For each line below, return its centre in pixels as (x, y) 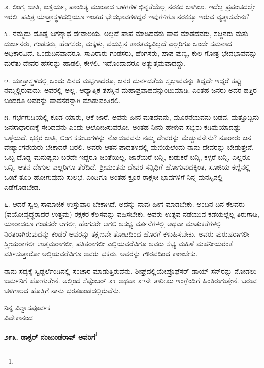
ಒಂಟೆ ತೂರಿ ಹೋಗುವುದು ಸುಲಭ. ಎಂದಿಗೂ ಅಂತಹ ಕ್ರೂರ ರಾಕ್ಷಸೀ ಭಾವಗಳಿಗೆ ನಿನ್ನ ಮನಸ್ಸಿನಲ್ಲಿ (113, 176)
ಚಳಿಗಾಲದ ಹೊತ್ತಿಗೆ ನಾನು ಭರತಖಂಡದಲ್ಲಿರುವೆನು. (62, 290)
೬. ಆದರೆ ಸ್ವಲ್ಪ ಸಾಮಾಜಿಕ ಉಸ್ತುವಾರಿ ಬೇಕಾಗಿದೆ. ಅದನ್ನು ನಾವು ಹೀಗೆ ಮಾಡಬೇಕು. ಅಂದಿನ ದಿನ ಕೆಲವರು (124, 204)
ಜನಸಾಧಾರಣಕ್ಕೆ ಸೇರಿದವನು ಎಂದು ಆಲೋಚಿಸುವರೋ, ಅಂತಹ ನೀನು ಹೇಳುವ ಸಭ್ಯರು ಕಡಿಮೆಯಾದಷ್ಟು (123, 127)
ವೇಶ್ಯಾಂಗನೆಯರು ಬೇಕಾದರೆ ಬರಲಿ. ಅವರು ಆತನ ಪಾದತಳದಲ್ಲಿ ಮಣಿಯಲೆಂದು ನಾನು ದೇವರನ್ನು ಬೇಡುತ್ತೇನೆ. (129, 147)
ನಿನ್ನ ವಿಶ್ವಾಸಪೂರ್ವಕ (27, 307)
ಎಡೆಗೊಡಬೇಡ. (22, 187)
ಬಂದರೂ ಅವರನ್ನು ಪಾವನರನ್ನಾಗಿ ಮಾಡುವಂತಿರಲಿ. (62, 100)
